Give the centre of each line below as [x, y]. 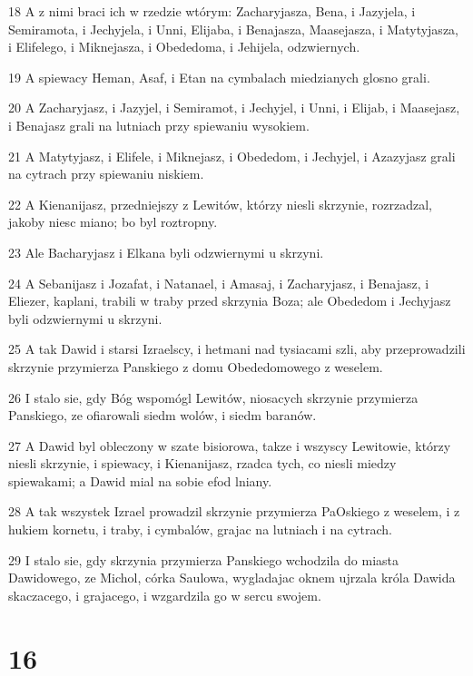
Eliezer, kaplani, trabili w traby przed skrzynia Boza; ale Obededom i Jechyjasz [230, 301]
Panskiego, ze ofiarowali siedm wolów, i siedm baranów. [163, 415]
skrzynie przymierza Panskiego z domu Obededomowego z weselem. [196, 366]
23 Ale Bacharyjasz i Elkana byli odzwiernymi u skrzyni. [166, 252]
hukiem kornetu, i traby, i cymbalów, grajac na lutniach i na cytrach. [200, 529]
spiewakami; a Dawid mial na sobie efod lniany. [140, 480]
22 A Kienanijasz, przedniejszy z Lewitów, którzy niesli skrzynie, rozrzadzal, [220, 204]
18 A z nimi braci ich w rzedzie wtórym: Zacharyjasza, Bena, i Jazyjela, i [212, 11]
